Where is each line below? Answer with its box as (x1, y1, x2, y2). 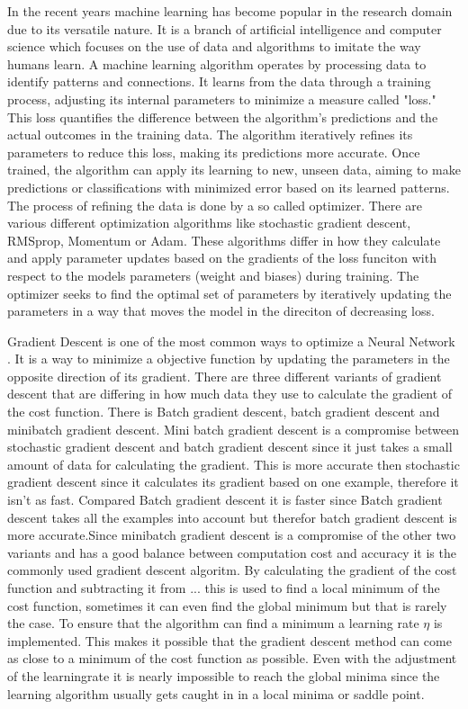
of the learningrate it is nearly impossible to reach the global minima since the (7, 666, 440, 685)
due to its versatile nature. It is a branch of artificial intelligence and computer (7, 19, 442, 38)
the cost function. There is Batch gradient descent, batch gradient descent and (7, 402, 440, 421)
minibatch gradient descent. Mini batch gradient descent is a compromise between (7, 419, 460, 438)
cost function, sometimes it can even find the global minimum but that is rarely (7, 596, 447, 615)
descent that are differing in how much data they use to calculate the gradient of (7, 384, 453, 403)
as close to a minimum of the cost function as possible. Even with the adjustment (7, 649, 457, 668)
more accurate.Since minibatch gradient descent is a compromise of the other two (7, 525, 456, 544)
